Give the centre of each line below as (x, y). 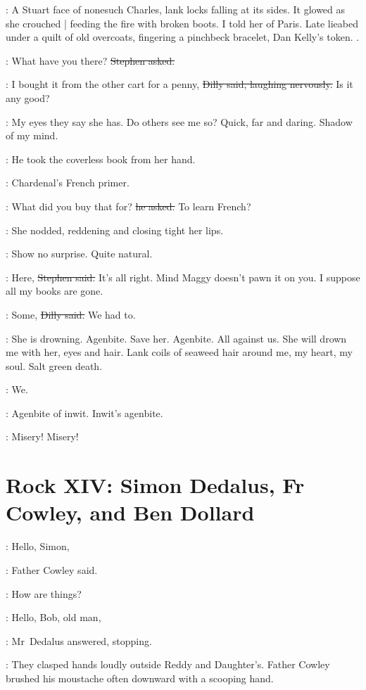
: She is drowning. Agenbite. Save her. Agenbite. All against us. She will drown (176, 338)
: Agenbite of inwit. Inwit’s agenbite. (84, 413)
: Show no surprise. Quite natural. (79, 254)
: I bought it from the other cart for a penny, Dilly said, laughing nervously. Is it (179, 84)
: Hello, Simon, (38, 546)
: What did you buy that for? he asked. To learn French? (128, 206)
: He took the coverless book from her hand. (101, 159)
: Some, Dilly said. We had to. (71, 314)
